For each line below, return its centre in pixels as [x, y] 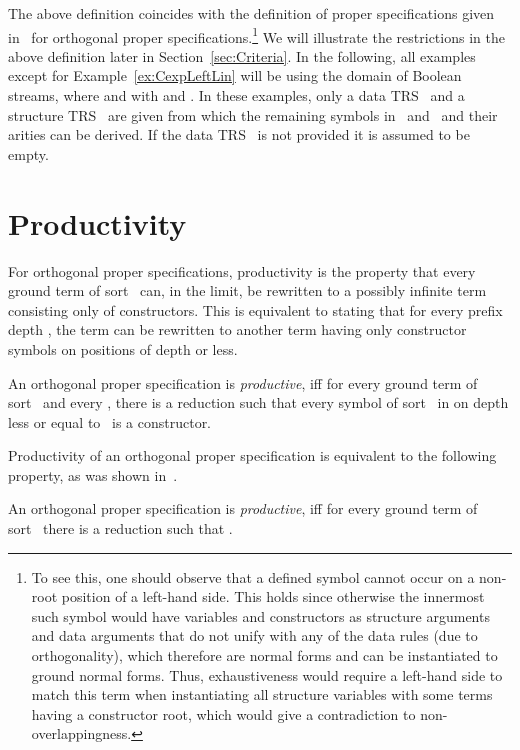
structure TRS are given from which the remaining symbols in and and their [253, 114]
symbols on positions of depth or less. [123, 348]
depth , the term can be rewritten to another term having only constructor [237, 329]
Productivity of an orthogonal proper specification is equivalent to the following [252, 455]
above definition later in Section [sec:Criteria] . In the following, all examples [242, 55]
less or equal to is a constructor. [110, 421]
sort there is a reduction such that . [120, 528]
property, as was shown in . [93, 474]
